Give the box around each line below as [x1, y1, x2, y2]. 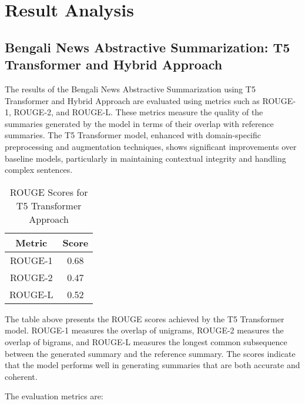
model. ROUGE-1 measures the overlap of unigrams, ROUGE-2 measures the [5, 324, 284, 336]
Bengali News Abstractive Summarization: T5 [5, 38, 290, 56]
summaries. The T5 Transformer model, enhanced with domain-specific [5, 129, 262, 141]
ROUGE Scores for [9, 185, 88, 199]
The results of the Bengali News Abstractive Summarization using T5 [5, 82, 256, 95]
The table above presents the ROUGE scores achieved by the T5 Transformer [5, 312, 284, 325]
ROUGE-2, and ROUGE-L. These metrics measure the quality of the [14, 106, 263, 118]
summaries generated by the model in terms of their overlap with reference [5, 117, 274, 129]
